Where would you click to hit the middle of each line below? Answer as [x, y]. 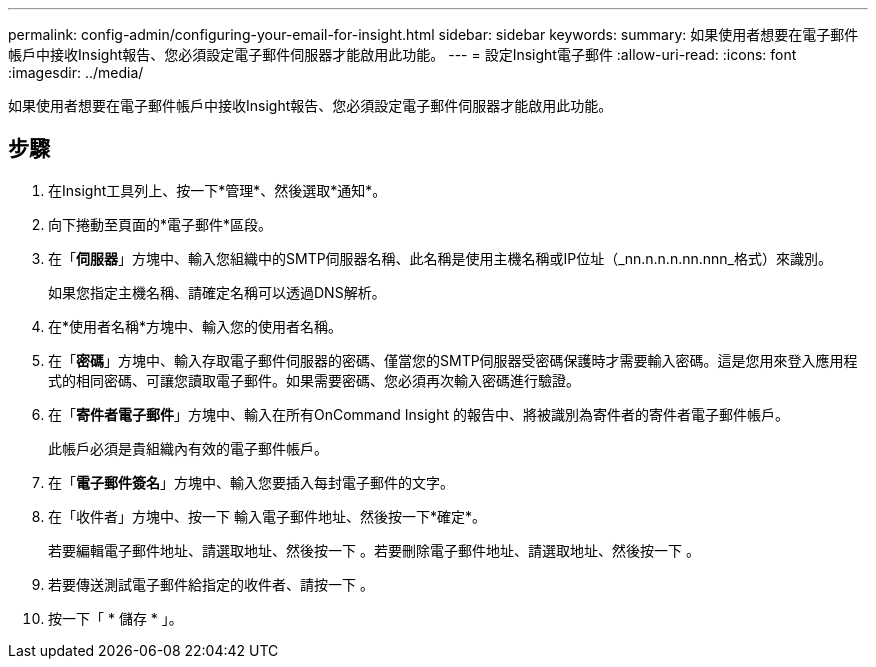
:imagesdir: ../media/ [76, 72]
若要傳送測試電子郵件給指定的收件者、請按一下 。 [211, 584]
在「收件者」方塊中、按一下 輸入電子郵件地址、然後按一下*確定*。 [267, 516]
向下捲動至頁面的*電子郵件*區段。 [160, 224]
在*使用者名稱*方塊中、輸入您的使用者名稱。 [195, 326]
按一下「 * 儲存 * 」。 [115, 618]
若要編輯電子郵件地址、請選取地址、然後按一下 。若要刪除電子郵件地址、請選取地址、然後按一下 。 [374, 550]
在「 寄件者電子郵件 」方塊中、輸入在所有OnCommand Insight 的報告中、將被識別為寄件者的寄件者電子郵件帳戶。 [418, 414]
